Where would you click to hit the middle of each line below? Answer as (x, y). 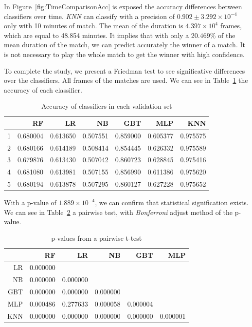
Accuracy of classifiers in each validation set (107, 106)
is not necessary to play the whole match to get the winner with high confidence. (124, 54)
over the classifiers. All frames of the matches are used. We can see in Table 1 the (126, 80)
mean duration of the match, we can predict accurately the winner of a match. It (125, 45)
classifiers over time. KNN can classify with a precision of (90, 16)
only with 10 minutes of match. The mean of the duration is (94, 26)
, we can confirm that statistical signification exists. (172, 202)
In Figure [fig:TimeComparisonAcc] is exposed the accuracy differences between (123, 6)
